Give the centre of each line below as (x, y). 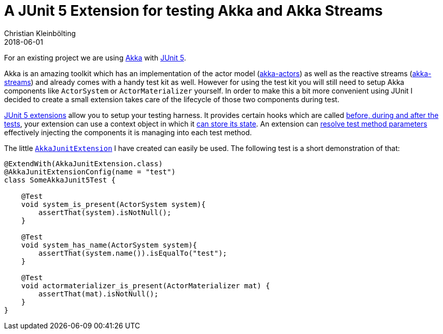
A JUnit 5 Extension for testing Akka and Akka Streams (194, 11)
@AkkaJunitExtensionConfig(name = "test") (90, 172)
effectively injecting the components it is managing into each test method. (128, 132)
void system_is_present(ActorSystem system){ (113, 204)
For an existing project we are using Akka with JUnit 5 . (95, 57)
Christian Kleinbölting (40, 33)
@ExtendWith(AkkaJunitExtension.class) (83, 163)
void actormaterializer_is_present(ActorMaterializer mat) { (145, 285)
